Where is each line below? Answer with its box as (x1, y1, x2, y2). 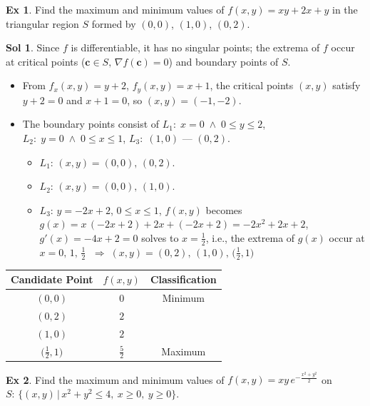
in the (332, 2, 358, 16)
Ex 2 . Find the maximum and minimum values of (6, 372, 225, 387)
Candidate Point (11, 272, 93, 287)
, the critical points (210, 78, 294, 93)
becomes (205, 202, 242, 217)
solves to (141, 230, 179, 245)
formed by (91, 16, 136, 31)
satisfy (332, 78, 361, 93)
